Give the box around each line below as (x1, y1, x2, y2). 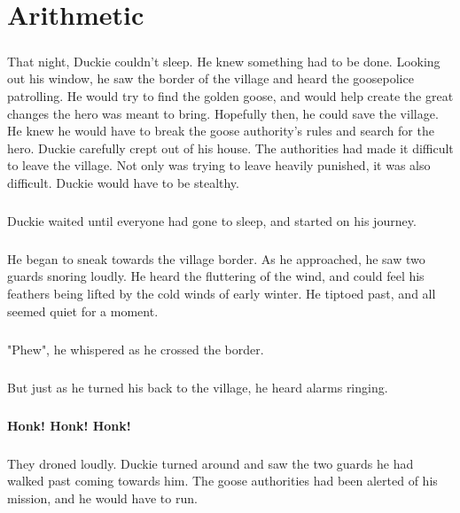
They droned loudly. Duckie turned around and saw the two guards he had (7, 454, 414, 472)
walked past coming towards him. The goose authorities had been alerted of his (7, 471, 438, 490)
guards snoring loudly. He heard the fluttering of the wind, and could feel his (7, 267, 425, 285)
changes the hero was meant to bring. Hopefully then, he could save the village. (7, 104, 439, 122)
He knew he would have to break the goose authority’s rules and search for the (7, 121, 434, 140)
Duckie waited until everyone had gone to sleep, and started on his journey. (7, 211, 417, 229)
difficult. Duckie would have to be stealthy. (7, 173, 239, 191)
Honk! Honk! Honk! (7, 416, 131, 434)
